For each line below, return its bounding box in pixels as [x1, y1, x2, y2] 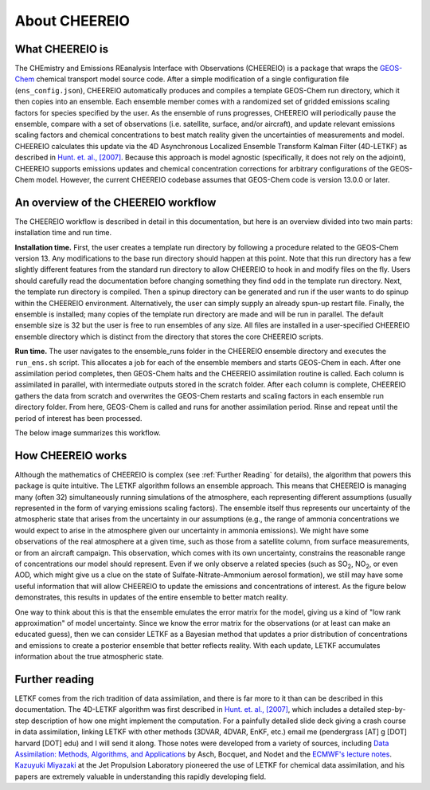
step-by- [377, 705, 406, 714]
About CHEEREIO [14, 12, 131, 29]
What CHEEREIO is [14, 42, 109, 56]
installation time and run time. [14, 228, 111, 238]
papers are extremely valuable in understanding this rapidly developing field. [14, 772, 267, 781]
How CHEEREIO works [14, 449, 127, 462]
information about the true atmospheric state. [14, 652, 164, 662]
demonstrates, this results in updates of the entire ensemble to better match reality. [14, 592, 288, 602]
